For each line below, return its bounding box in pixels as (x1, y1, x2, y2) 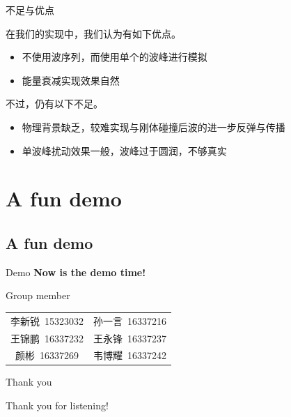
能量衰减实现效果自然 (22, 73, 120, 87)
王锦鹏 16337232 (10, 331, 84, 345)
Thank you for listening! (6, 398, 109, 413)
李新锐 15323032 (10, 313, 84, 328)
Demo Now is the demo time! (6, 264, 146, 279)
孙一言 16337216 (93, 313, 166, 328)
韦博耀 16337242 (93, 348, 166, 363)
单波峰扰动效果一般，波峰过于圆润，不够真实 (22, 143, 227, 158)
